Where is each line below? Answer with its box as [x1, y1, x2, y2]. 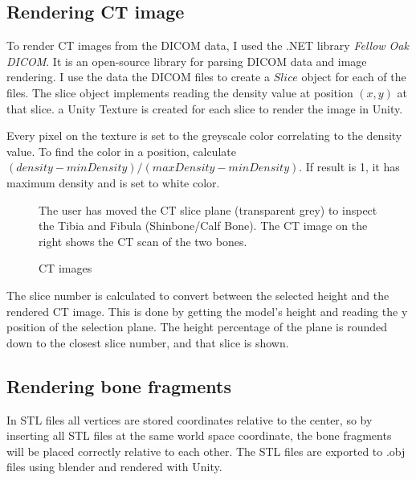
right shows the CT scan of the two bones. [39, 232, 247, 249]
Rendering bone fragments [6, 373, 231, 398]
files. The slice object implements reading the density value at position [6, 84, 353, 101]
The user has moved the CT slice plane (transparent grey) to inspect [39, 201, 377, 218]
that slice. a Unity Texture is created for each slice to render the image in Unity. [6, 100, 403, 117]
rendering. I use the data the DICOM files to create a [6, 68, 270, 85]
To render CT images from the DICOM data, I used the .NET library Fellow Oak [6, 37, 409, 54]
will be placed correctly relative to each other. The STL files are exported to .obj [6, 442, 406, 459]
